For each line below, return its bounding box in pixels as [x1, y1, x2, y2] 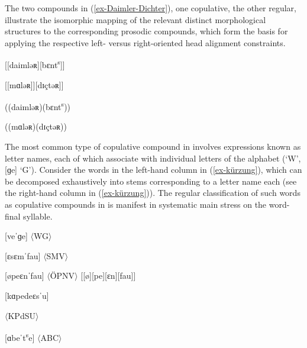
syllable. [23, 210, 53, 222]
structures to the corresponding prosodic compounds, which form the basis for [5, 25, 288, 37]
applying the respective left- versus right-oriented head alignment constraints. [5, 36, 286, 49]
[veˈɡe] [5, 230, 28, 242]
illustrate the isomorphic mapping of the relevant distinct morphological [5, 13, 266, 25]
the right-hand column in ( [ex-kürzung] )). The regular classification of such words [5, 186, 300, 199]
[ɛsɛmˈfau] [5, 249, 41, 262]
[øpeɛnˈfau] [5, 269, 44, 282]
